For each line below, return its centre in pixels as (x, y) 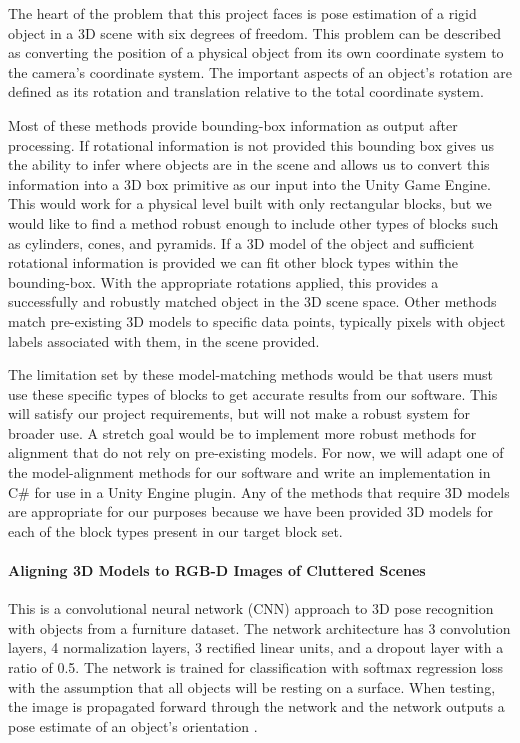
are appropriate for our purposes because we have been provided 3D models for (250, 511)
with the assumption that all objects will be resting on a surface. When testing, (252, 686)
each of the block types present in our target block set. (175, 530)
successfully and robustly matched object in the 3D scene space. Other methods (252, 301)
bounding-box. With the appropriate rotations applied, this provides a (223, 281)
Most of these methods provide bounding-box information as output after (233, 124)
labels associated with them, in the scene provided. (164, 340)
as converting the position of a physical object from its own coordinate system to (256, 52)
